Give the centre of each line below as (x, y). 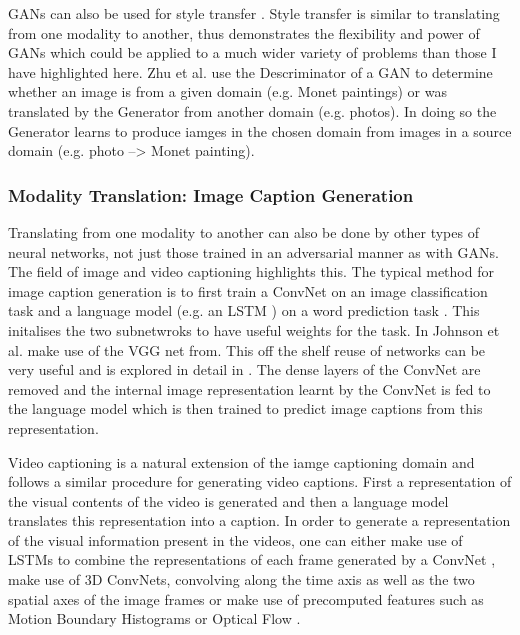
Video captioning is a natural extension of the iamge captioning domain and (241, 461)
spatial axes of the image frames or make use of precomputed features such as (246, 598)
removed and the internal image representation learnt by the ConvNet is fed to (249, 388)
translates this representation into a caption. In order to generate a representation (259, 520)
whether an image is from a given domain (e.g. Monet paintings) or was (227, 91)
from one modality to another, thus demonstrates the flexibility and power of (244, 32)
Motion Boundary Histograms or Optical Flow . (154, 618)
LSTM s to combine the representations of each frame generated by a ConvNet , (252, 559)
